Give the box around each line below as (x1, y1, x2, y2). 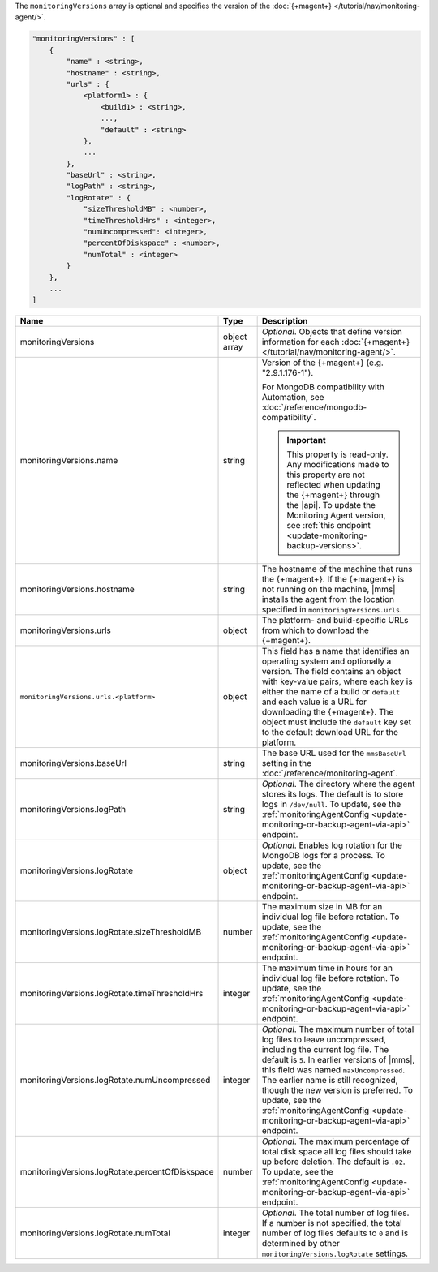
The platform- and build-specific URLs (261, 615, 409, 626)
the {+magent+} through (286, 489, 380, 501)
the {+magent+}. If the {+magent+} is (261, 574, 405, 585)
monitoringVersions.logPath (19, 804, 126, 815)
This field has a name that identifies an (261, 646, 410, 657)
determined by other (261, 1238, 341, 1249)
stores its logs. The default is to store (261, 789, 404, 800)
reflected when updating (286, 479, 380, 491)
